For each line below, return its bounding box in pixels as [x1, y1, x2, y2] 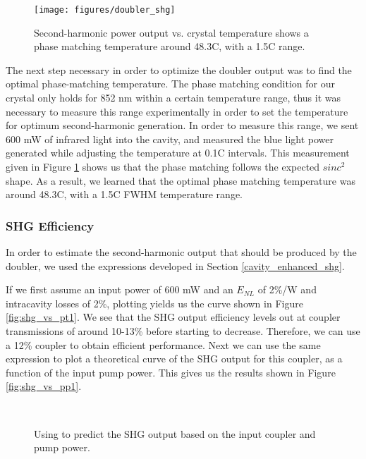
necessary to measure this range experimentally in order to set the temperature [6, 104, 348, 118]
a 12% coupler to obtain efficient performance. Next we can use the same [6, 337, 321, 352]
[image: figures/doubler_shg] [34, 5, 176, 15]
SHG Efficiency [6, 216, 94, 234]
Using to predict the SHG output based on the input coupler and [34, 426, 316, 441]
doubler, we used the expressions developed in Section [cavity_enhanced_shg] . [6, 258, 345, 273]
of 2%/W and [257, 282, 317, 297]
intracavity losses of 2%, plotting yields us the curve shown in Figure [6, 295, 303, 310]
